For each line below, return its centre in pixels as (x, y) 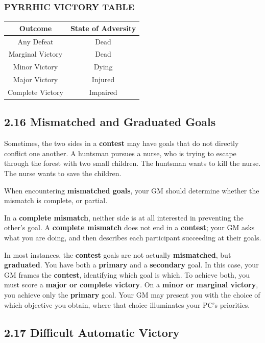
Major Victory (35, 79)
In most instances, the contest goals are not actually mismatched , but (118, 254)
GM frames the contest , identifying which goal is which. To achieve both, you (127, 274)
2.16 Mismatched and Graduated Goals (110, 122)
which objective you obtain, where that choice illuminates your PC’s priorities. (127, 304)
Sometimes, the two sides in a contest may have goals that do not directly (122, 143)
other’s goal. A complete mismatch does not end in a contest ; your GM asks (129, 227)
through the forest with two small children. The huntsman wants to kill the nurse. (132, 163)
